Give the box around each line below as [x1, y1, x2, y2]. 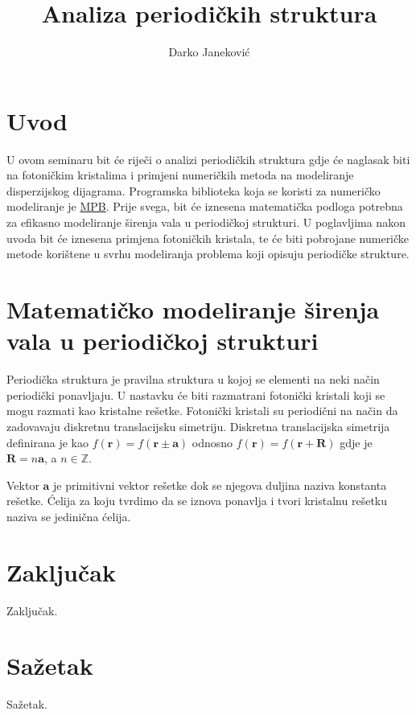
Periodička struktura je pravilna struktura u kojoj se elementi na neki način [6, 371, 380, 388]
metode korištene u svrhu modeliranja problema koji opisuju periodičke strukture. [6, 245, 410, 262]
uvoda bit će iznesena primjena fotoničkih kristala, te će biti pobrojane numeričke [6, 229, 410, 246]
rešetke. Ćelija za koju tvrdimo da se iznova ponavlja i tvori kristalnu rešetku [6, 492, 388, 509]
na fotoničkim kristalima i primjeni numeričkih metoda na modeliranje [6, 166, 354, 183]
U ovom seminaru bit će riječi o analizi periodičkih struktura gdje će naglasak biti [6, 150, 410, 167]
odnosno [192, 434, 233, 450]
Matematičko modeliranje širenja [6, 293, 380, 325]
